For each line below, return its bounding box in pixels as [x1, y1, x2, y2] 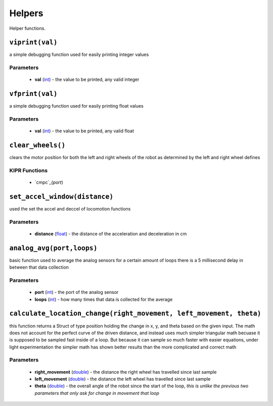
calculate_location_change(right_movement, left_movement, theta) [9, 310, 261, 318]
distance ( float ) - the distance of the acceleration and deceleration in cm [34, 230, 187, 237]
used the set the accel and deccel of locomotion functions [9, 206, 131, 212]
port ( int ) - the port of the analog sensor [34, 289, 119, 295]
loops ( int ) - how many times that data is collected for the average [34, 296, 173, 302]
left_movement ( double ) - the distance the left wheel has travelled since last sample [34, 376, 211, 382]
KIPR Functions [9, 167, 48, 174]
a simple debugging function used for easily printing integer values [9, 52, 149, 58]
